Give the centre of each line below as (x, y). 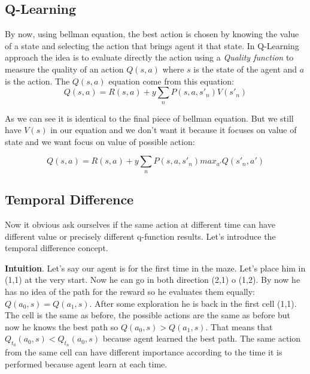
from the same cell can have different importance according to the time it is (144, 352)
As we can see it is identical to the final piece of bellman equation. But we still (149, 118)
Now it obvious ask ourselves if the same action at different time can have (140, 224)
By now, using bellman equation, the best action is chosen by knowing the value (152, 34)
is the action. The (37, 81)
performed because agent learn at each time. (86, 364)
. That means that (239, 326)
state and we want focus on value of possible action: (100, 141)
